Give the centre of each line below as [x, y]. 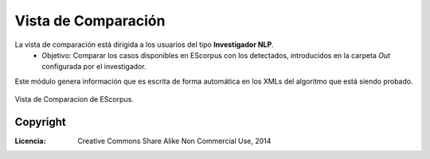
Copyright [41, 122]
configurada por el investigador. [94, 67]
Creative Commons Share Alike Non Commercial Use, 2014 [174, 141]
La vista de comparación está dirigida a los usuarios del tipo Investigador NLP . [144, 45]
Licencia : [30, 141]
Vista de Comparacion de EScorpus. [74, 99]
